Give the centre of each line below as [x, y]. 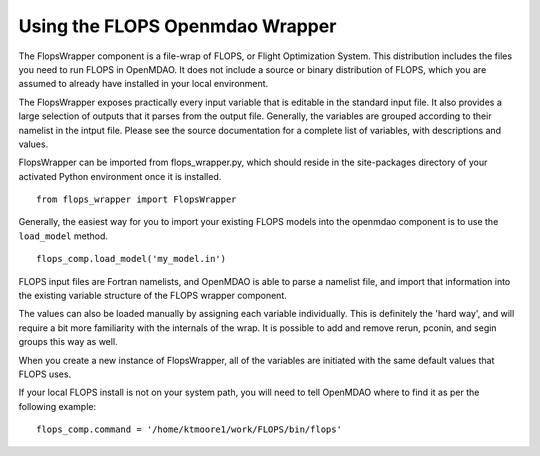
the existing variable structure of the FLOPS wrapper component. [152, 296]
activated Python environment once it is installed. [120, 176]
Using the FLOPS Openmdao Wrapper [177, 26]
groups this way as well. [68, 342]
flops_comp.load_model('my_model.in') [131, 259]
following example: [57, 406]
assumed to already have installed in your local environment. [143, 84]
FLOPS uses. [45, 374]
